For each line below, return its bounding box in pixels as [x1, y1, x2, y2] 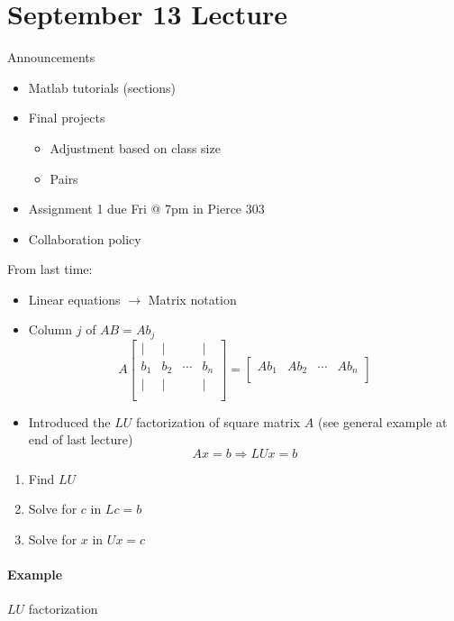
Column [28, 320, 73, 339]
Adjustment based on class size [50, 138, 221, 157]
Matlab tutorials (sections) [28, 78, 177, 96]
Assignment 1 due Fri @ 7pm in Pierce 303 [28, 199, 265, 218]
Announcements [7, 48, 95, 67]
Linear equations [28, 289, 121, 308]
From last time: [7, 260, 93, 279]
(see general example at [317, 412, 448, 431]
